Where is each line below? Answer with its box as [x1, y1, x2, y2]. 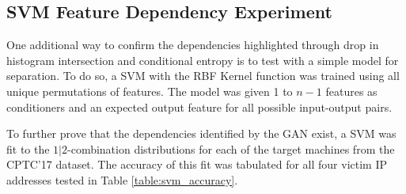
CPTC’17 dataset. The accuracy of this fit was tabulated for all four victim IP [6, 156, 388, 173]
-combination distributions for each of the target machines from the [67, 140, 395, 157]
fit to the [6, 140, 50, 157]
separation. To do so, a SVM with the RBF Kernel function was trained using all [6, 67, 400, 84]
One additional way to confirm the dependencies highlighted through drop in [6, 36, 379, 53]
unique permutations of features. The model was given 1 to [6, 82, 293, 99]
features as [325, 82, 378, 99]
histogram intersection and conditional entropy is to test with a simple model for [6, 51, 399, 68]
